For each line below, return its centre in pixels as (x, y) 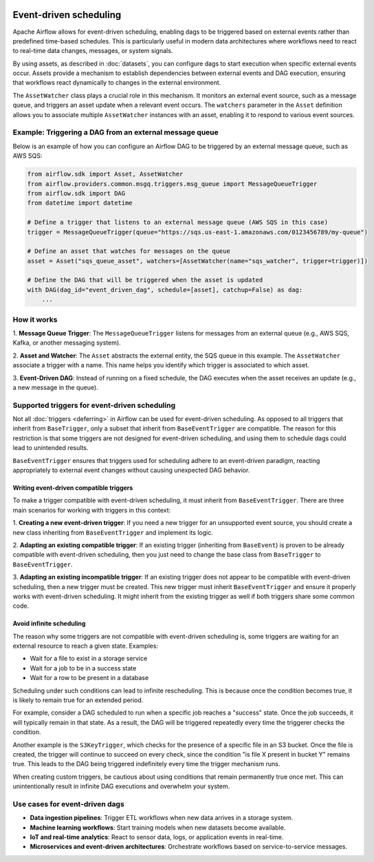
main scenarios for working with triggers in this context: (92, 510)
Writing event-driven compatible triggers (73, 488)
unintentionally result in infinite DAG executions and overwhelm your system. (121, 786)
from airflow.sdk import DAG (76, 193)
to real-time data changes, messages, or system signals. (93, 51)
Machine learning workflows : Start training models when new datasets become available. (158, 828)
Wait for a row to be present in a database (89, 678)
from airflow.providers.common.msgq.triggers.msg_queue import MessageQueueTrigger (172, 184)
